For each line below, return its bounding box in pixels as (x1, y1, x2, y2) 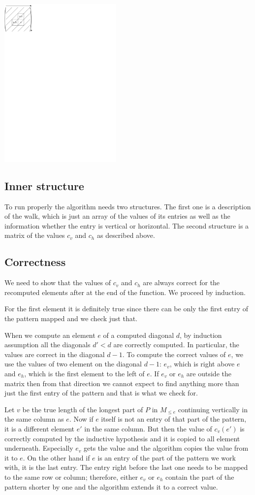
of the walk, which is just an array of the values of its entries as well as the (4, 211, 230, 221)
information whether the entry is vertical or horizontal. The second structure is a (4, 220, 249, 231)
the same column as (4, 414, 64, 424)
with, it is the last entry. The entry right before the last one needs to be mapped (4, 462, 248, 472)
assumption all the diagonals (4, 339, 91, 350)
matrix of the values (4, 230, 65, 240)
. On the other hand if (23, 452, 90, 462)
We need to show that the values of (4, 277, 111, 288)
